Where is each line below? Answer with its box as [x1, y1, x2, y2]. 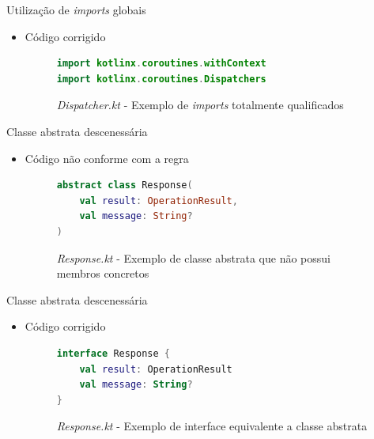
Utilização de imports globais [6, 2, 146, 17]
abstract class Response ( [56, 180, 193, 191]
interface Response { [56, 347, 170, 359]
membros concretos [56, 265, 149, 282]
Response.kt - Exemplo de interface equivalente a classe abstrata [56, 418, 368, 434]
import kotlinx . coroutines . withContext [56, 58, 266, 70]
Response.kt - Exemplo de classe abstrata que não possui [56, 249, 331, 266]
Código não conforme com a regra [25, 149, 189, 166]
